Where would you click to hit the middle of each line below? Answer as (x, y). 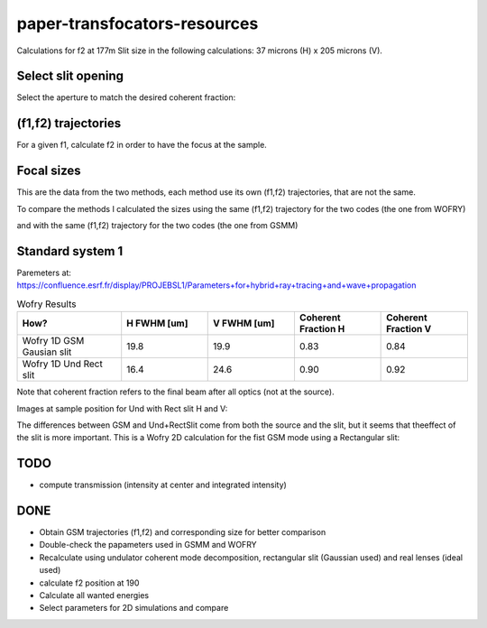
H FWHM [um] (157, 323)
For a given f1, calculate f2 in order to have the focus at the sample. (142, 145)
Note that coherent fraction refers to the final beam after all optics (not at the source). (175, 392)
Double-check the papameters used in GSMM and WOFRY (148, 545)
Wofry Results (46, 304)
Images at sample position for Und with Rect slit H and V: (122, 408)
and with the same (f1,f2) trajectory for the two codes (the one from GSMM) (157, 226)
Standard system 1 (70, 251)
